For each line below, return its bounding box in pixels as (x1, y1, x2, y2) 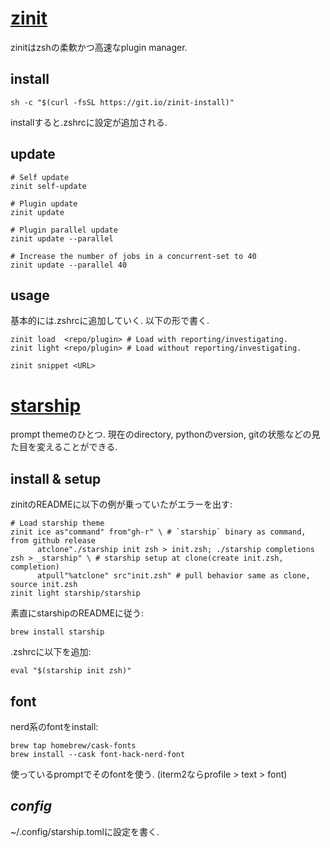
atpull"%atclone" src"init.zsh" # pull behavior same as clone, (36, 571, 311, 581)
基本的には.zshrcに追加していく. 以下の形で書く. (10, 315, 210, 327)
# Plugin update (10, 198, 78, 209)
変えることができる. (36, 441, 118, 453)
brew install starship (10, 627, 105, 637)
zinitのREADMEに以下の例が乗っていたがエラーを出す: (10, 498, 233, 511)
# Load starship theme (10, 518, 105, 529)
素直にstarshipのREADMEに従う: (10, 607, 145, 619)
